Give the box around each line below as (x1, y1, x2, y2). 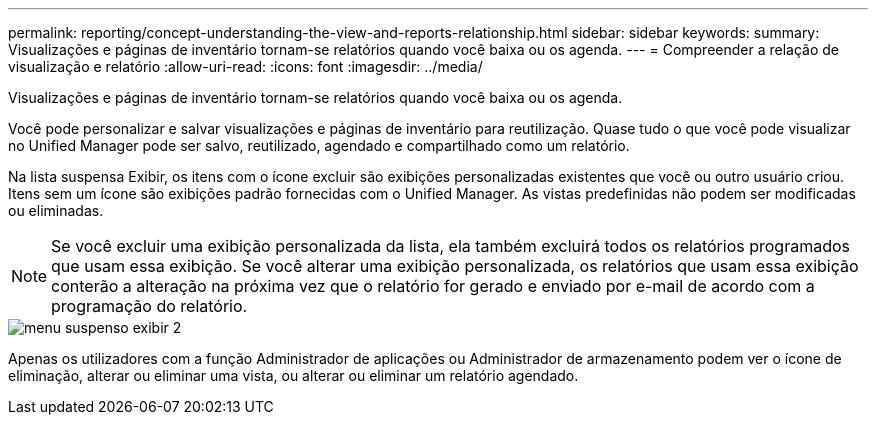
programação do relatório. (51, 296, 248, 316)
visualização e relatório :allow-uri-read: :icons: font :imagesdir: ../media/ (8, 58, 483, 75)
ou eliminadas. (8, 202, 104, 219)
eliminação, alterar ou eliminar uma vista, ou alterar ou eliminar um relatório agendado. (8, 367, 579, 384)
